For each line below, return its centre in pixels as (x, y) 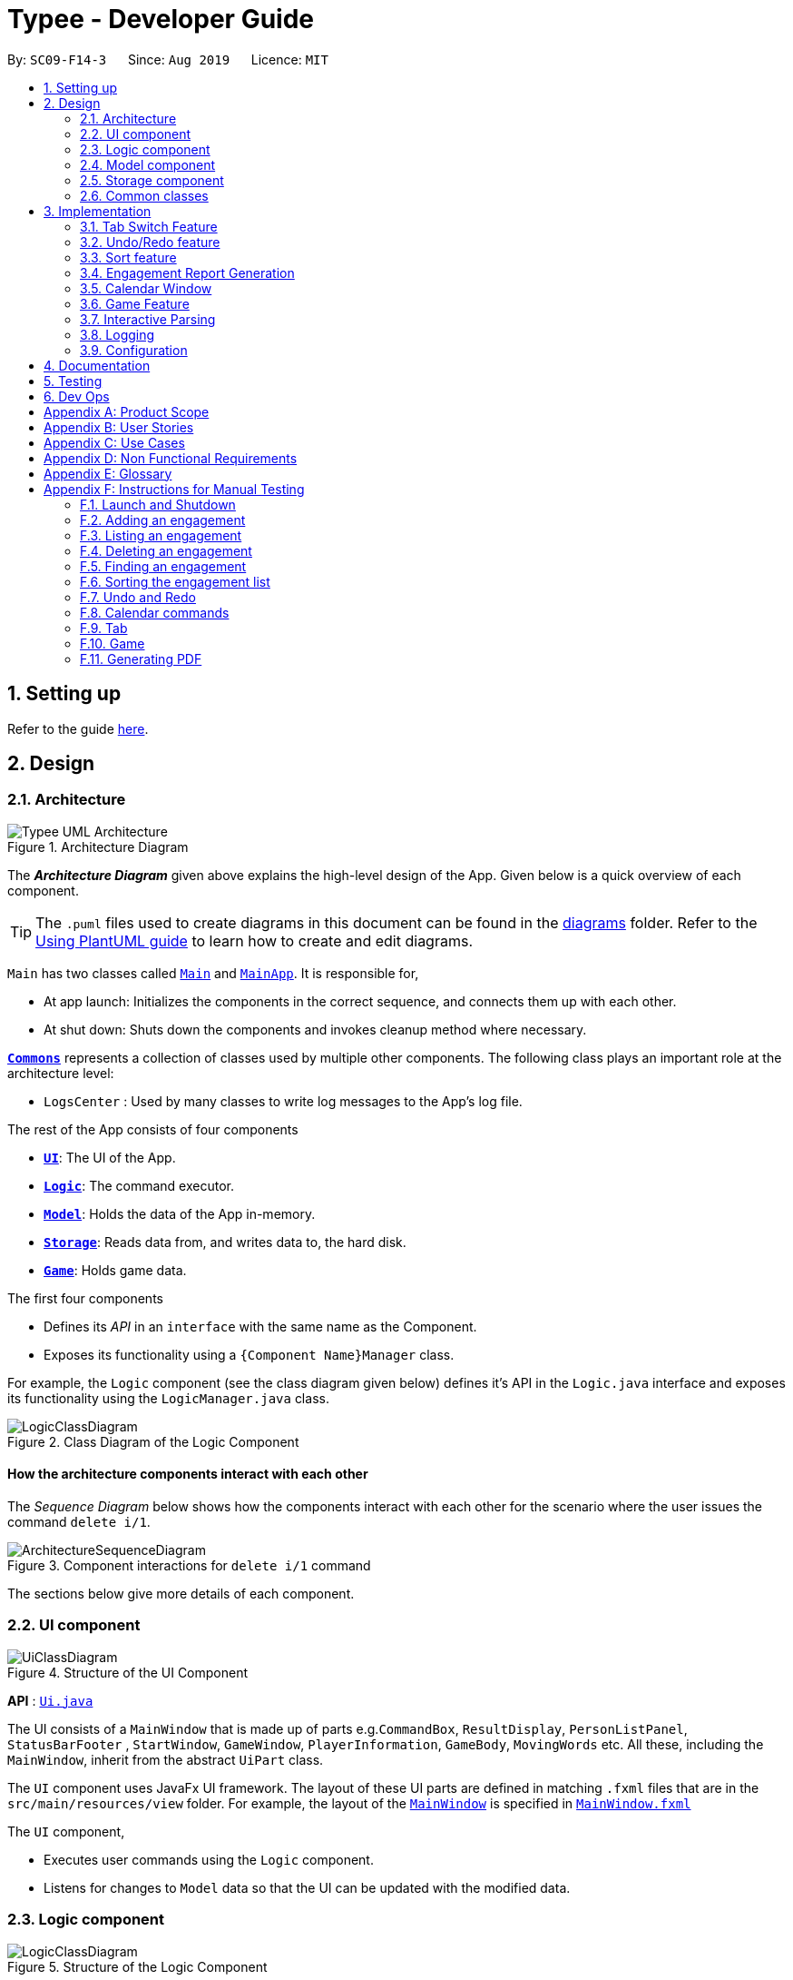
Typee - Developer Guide (161, 19)
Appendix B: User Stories (119, 427)
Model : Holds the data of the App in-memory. (180, 1213)
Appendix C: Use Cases (114, 442)
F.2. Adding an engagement (163, 520)
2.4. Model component (148, 164)
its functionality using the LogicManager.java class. (168, 1398)
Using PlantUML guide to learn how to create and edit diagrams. (254, 940)
